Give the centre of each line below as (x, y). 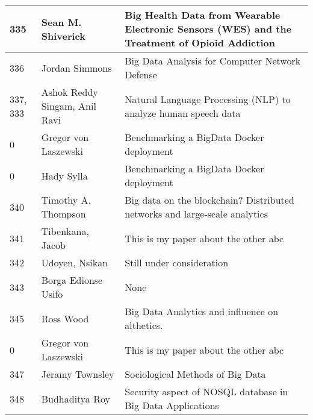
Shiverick (63, 36)
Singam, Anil (69, 106)
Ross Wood (65, 318)
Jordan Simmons (76, 67)
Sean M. (61, 22)
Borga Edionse (72, 280)
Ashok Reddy (70, 92)
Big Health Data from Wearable (203, 15)
